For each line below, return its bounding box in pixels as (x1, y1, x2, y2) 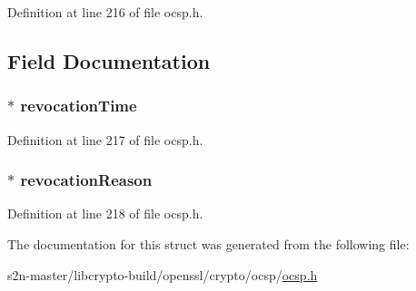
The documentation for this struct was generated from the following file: (7, 235, 410, 253)
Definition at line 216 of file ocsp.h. (7, 3, 203, 21)
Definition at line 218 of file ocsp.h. (7, 204, 203, 223)
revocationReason (20, 169, 153, 191)
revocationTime (20, 94, 137, 117)
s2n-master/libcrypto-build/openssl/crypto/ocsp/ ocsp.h (7, 265, 318, 284)
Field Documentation (7, 46, 211, 74)
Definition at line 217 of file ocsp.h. (7, 130, 203, 149)
